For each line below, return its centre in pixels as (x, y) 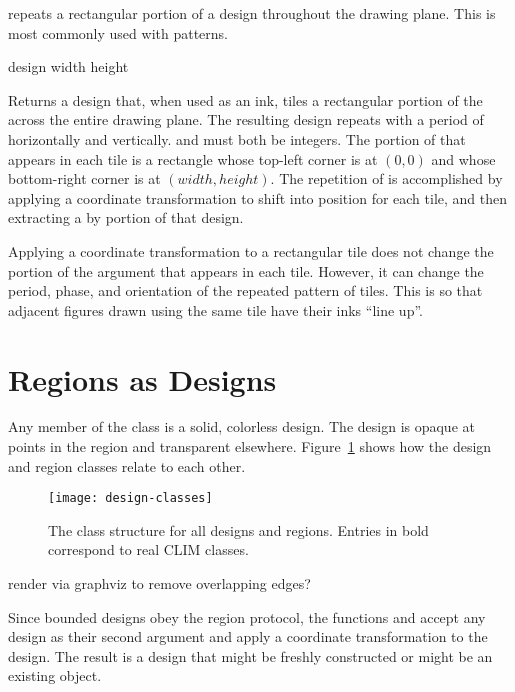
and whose (463, 158)
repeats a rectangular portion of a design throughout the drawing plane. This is (252, 13)
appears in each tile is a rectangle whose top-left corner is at (193, 158)
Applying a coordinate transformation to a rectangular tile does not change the (251, 250)
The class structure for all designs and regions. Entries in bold (238, 529)
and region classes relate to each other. (127, 465)
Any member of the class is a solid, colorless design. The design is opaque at (241, 426)
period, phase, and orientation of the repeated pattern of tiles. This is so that (245, 290)
